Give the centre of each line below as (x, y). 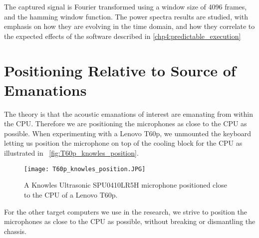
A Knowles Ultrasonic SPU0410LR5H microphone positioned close (126, 185)
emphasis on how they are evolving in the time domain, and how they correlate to (129, 26)
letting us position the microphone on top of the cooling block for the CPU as (123, 143)
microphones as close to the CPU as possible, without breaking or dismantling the (130, 221)
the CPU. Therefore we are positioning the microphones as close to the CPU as (126, 123)
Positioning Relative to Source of (120, 70)
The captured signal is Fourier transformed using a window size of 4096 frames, (126, 6)
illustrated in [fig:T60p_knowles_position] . (71, 153)
